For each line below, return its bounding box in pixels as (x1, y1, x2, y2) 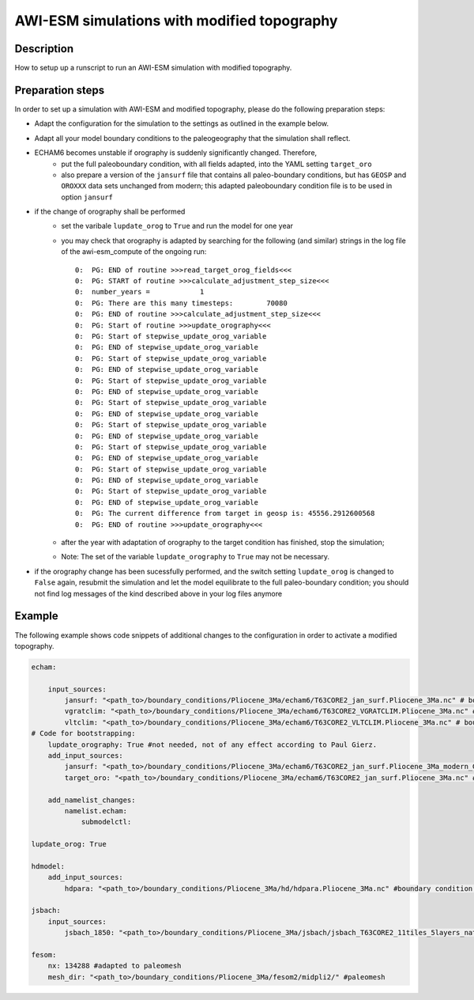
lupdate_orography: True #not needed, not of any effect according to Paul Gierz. (47, 740, 378, 749)
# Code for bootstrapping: (31, 729, 136, 738)
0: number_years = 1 (75, 287, 205, 297)
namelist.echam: (64, 806, 128, 815)
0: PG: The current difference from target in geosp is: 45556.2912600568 (75, 509, 375, 518)
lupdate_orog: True (31, 839, 107, 849)
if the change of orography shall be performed (34, 206, 186, 217)
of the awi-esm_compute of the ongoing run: (61, 247, 207, 256)
